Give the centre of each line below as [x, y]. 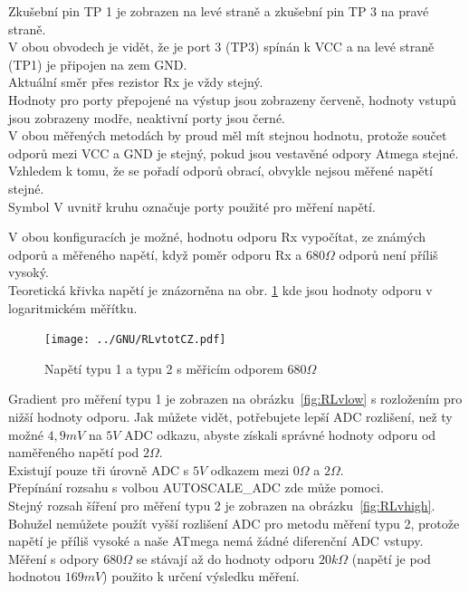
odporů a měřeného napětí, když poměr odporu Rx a [155, 254]
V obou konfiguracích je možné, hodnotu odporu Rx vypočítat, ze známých [217, 237]
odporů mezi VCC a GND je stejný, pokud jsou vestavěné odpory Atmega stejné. [234, 153]
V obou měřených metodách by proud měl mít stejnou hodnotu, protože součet [228, 135]
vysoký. [29, 272]
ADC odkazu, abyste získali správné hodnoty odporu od [280, 434]
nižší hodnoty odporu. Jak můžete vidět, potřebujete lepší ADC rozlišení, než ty [230, 416]
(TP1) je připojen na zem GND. [98, 64]
